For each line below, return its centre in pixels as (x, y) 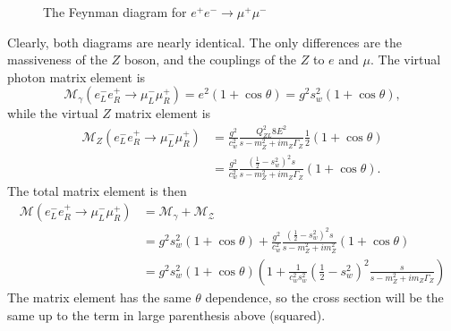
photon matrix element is (77, 76)
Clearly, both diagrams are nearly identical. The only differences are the (204, 42)
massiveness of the (57, 59)
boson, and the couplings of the (210, 59)
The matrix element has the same (99, 297)
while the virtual (53, 113)
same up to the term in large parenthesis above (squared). (166, 314)
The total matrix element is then (97, 191)
